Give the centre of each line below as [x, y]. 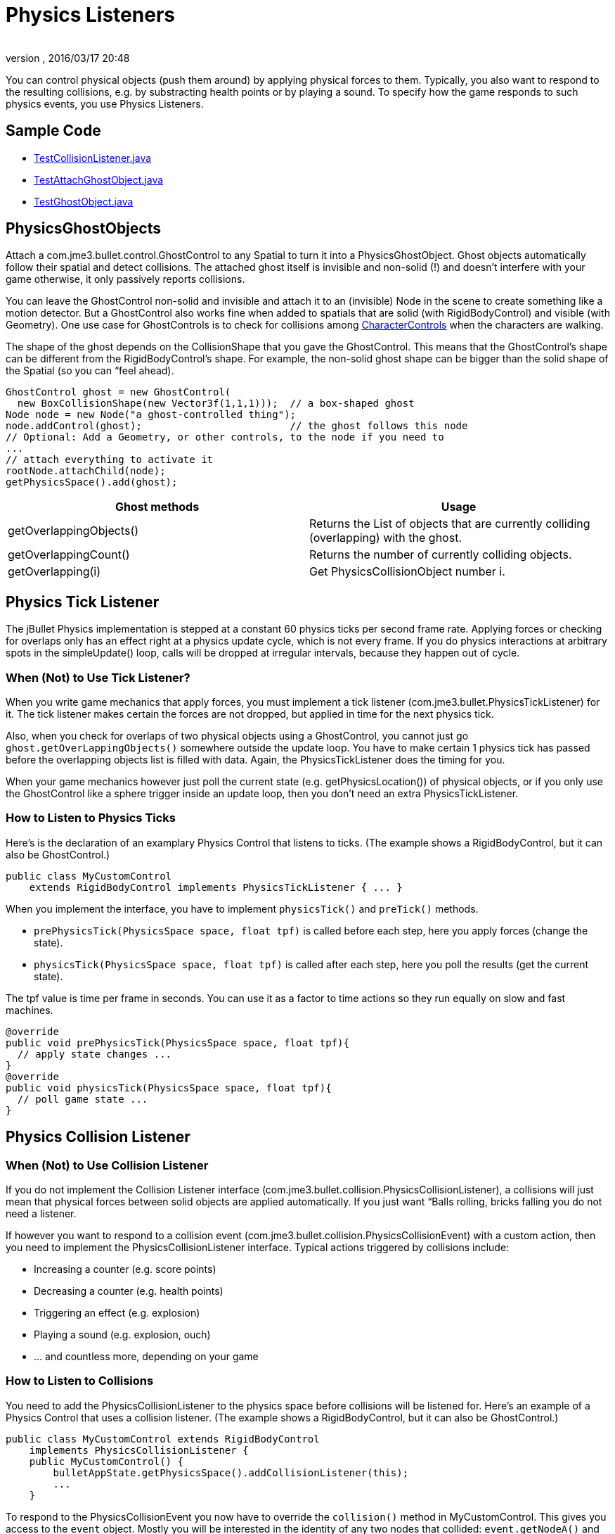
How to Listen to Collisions [80, 1381]
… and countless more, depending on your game [146, 1356]
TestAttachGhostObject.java [99, 179]
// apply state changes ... [95, 1054]
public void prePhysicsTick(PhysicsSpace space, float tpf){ [177, 1042]
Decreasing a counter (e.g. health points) [129, 1291]
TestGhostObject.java [84, 201]
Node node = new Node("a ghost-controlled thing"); [151, 415]
